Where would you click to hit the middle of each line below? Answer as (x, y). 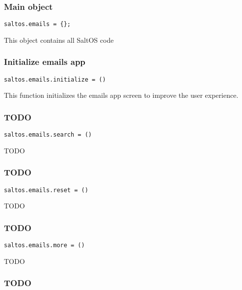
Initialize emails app (45, 62)
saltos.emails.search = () (48, 135)
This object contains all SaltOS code (59, 40)
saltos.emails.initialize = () (55, 79)
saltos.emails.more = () (44, 246)
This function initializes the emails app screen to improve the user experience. (121, 95)
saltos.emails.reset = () (46, 190)
